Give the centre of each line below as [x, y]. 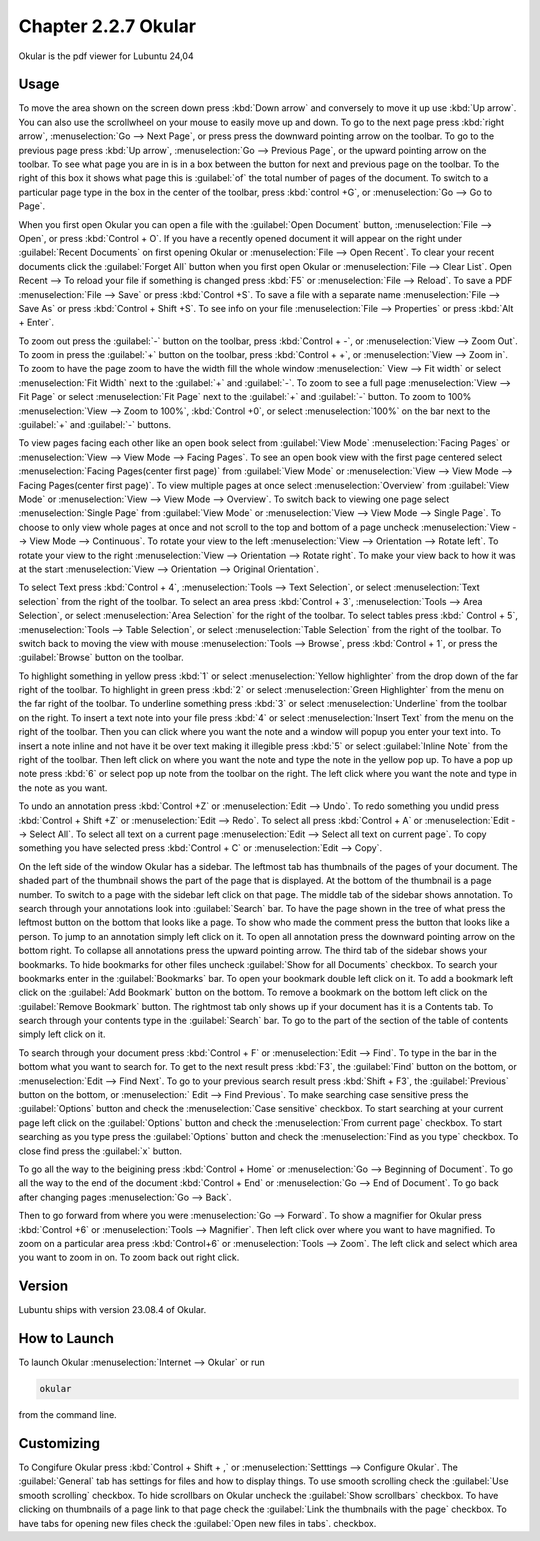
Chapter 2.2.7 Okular [107, 26]
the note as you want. [63, 787]
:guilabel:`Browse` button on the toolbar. [101, 657]
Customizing [59, 1443]
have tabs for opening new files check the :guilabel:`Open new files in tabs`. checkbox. [197, 1523]
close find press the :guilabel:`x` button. [100, 1151]
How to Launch [66, 1338]
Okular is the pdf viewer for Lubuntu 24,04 [106, 56]
